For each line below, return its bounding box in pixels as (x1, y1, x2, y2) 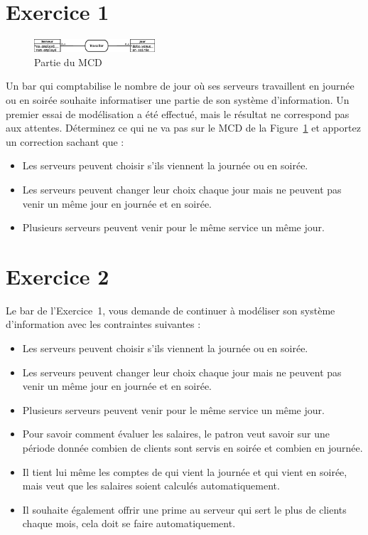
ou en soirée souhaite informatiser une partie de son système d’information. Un (6, 92, 350, 107)
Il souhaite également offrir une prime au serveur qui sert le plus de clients (22, 502, 347, 517)
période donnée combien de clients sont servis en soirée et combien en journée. (22, 440, 363, 455)
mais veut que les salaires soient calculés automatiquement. (22, 478, 280, 493)
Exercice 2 (6, 261, 109, 290)
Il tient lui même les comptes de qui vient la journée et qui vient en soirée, (22, 464, 347, 479)
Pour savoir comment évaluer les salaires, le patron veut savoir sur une (22, 426, 330, 441)
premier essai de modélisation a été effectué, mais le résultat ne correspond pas (6, 106, 350, 121)
